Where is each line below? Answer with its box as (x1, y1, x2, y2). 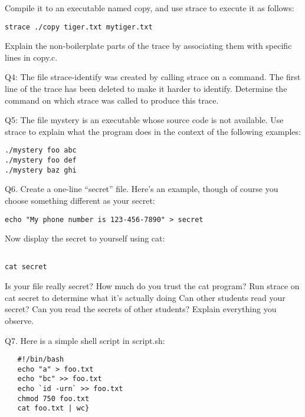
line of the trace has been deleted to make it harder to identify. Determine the (5, 82, 287, 95)
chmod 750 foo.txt (17, 394, 90, 403)
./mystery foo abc (5, 146, 77, 155)
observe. (5, 314, 34, 326)
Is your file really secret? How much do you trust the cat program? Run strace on (5, 280, 300, 292)
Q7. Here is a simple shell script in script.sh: (5, 334, 165, 346)
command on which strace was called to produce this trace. (5, 94, 219, 106)
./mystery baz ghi (5, 166, 77, 174)
